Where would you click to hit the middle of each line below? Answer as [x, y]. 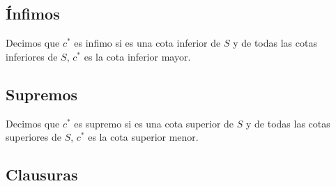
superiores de [33, 137]
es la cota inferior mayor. [137, 56]
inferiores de [32, 56]
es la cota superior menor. [143, 137]
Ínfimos [33, 14]
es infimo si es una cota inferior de [147, 43]
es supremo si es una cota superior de [154, 123]
